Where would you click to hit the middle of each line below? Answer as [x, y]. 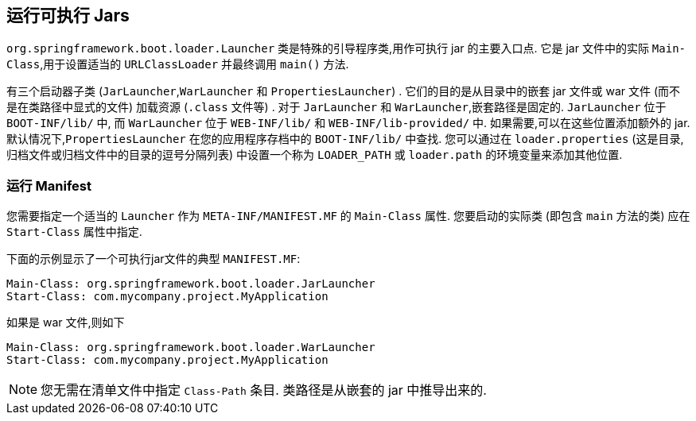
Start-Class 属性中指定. [74, 232]
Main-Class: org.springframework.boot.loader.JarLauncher [191, 284]
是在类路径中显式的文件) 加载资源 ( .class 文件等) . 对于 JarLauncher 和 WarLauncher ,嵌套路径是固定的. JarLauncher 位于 [336, 107]
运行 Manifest [49, 185]
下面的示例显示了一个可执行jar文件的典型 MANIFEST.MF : [154, 259]
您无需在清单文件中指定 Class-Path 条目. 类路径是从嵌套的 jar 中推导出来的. [264, 390]
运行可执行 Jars [68, 15]
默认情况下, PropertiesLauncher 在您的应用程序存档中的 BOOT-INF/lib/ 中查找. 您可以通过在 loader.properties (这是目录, [345, 139]
